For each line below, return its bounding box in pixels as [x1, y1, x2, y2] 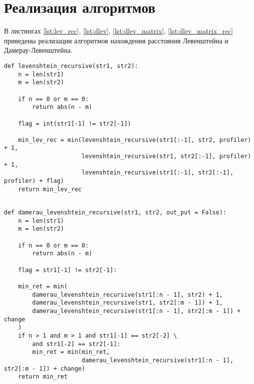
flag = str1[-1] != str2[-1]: [18, 266, 117, 274]
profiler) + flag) [4, 177, 64, 185]
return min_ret [18, 373, 68, 381]
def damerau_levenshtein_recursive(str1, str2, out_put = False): [4, 209, 227, 216]
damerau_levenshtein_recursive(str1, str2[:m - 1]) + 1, [32, 299, 223, 307]
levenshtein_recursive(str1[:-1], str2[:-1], [81, 169, 234, 176]
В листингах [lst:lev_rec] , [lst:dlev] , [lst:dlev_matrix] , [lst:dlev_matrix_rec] [4, 26, 233, 36]
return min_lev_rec [18, 185, 82, 193]
